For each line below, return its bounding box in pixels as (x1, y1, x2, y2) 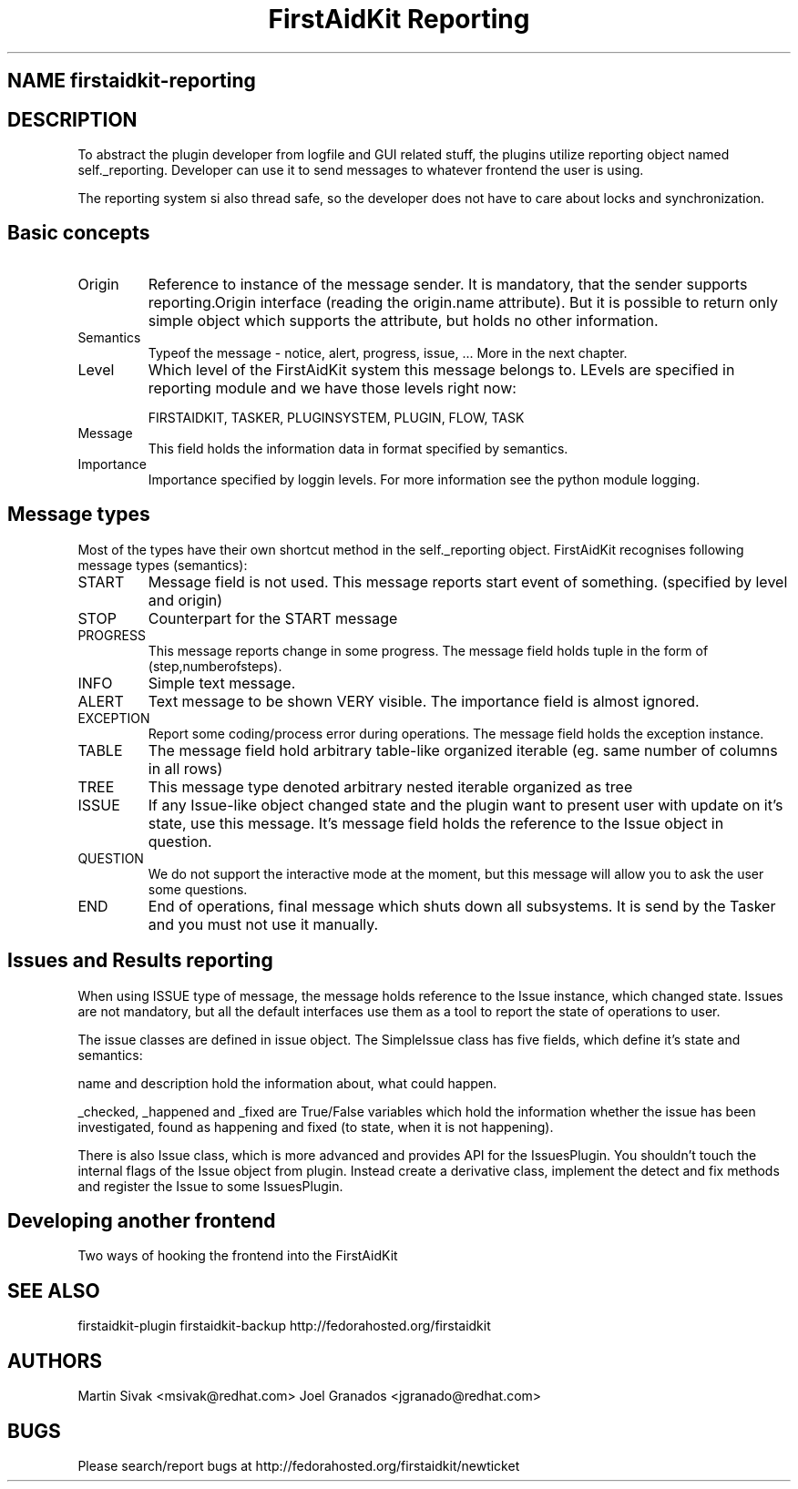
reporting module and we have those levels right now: (148, 378, 517, 397)
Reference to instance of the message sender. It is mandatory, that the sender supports (148, 274, 748, 293)
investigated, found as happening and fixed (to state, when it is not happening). (77, 1118, 554, 1135)
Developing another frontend (7, 1209, 276, 1232)
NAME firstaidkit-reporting (7, 69, 256, 93)
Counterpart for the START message (148, 608, 398, 627)
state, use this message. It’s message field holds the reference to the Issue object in (148, 813, 724, 832)
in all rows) (148, 759, 223, 778)
